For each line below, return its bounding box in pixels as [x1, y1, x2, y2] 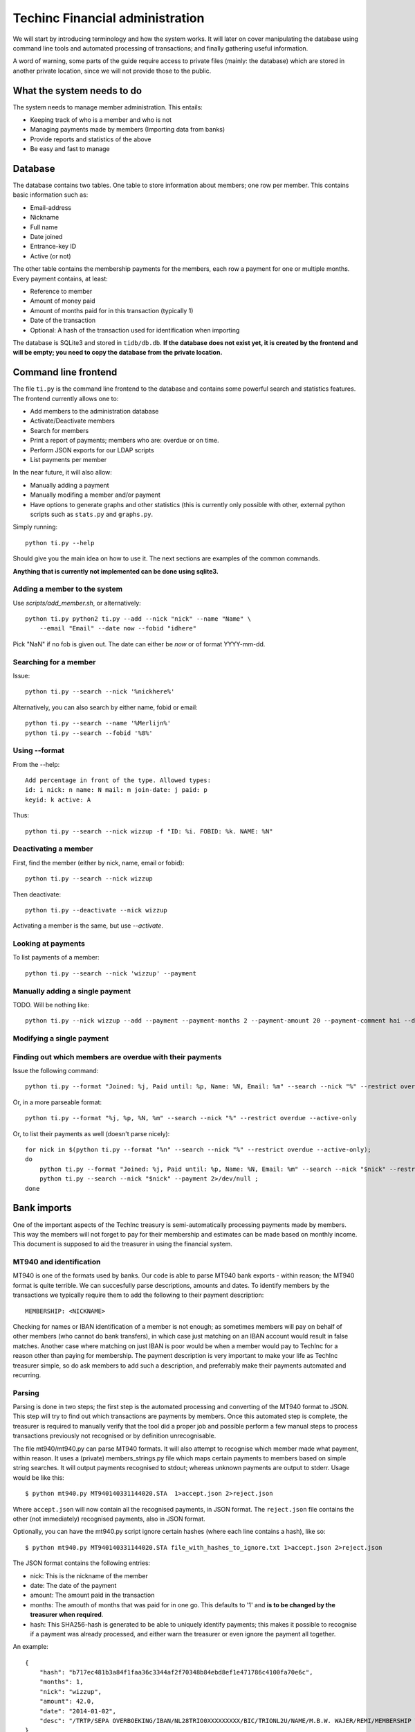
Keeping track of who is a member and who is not [30, 116, 172, 124]
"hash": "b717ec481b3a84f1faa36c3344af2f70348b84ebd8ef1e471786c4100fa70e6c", [39, 1668, 313, 1677]
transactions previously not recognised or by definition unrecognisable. [12, 1431, 216, 1440]
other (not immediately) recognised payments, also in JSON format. [12, 1514, 205, 1523]
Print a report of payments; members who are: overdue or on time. [30, 436, 219, 445]
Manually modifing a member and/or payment [30, 491, 160, 499]
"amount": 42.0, [39, 1697, 95, 1706]
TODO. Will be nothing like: [12, 1000, 90, 1009]
